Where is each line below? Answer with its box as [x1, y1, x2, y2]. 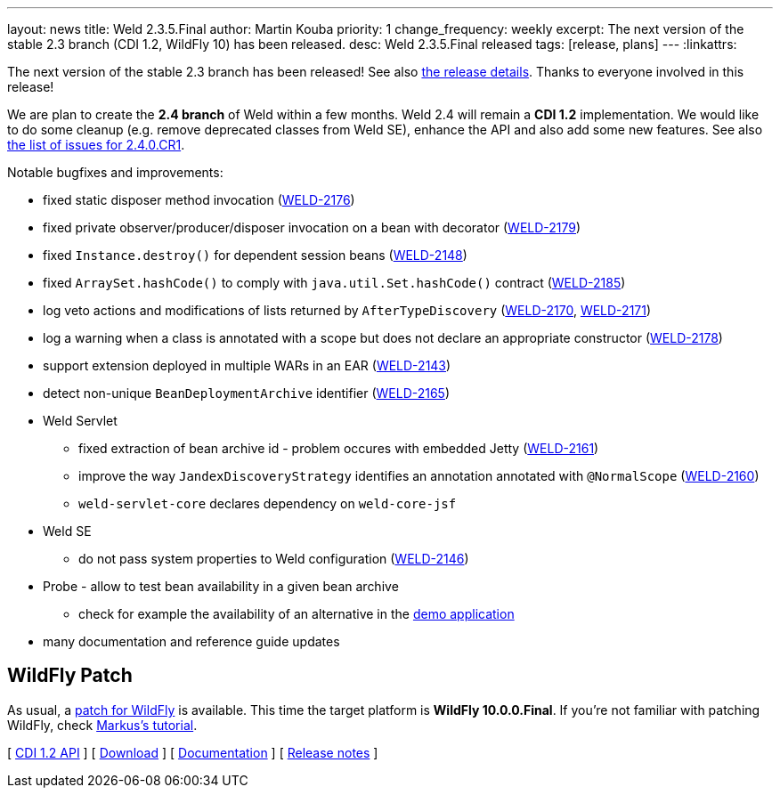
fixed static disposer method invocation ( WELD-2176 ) [43, 192, 355, 207]
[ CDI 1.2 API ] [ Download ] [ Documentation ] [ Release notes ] [7, 744, 378, 760]
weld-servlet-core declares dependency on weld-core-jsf [78, 496, 457, 511]
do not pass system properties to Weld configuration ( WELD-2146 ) [78, 551, 469, 566]
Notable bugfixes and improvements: [7, 165, 223, 180]
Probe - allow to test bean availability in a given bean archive [43, 579, 399, 594]
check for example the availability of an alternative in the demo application [78, 606, 515, 621]
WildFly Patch [7, 664, 133, 687]
